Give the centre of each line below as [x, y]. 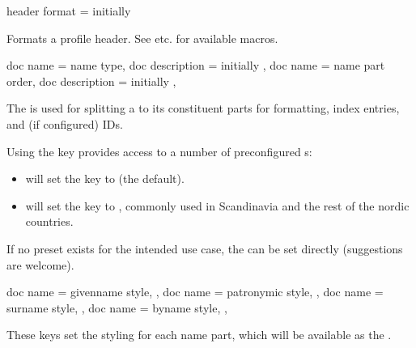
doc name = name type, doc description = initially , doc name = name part [196, 65]
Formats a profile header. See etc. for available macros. [142, 38]
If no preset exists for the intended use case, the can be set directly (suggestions [205, 248]
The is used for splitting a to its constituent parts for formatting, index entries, [203, 108]
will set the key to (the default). [105, 178]
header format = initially [69, 11]
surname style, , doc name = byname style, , [117, 307]
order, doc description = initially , [91, 81]
